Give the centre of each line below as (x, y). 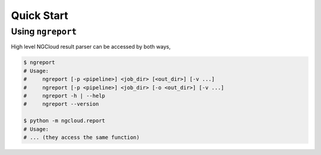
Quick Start (40, 15)
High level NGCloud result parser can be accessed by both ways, (91, 47)
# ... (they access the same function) (81, 137)
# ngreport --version (61, 104)
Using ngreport (44, 31)
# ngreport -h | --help (64, 96)
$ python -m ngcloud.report (64, 121)
